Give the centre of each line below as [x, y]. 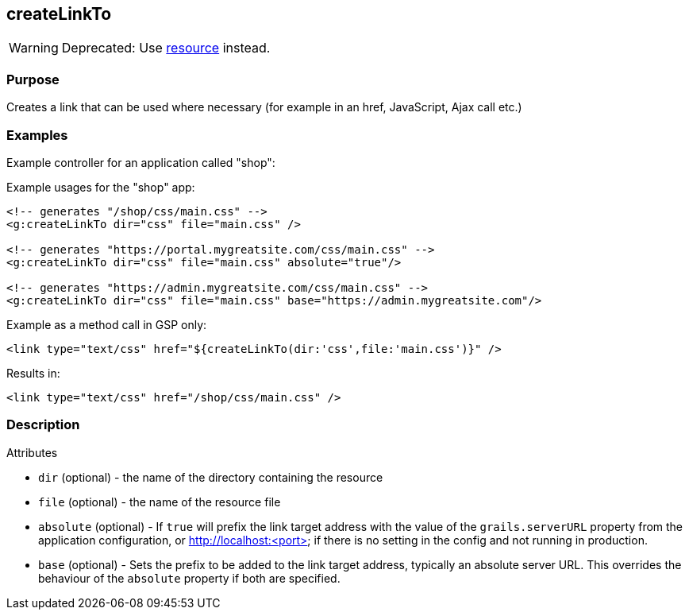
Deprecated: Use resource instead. [166, 48]
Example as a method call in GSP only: [107, 324]
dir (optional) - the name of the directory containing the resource [211, 477]
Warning [34, 48]
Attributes [32, 452]
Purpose [33, 79]
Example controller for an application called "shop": [141, 162]
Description [43, 425]
